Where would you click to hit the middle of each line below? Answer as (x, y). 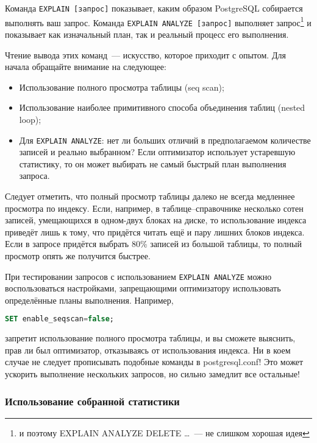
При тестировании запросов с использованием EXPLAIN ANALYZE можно (138, 276)
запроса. (34, 176)
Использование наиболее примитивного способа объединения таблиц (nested (162, 107)
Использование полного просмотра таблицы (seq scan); (122, 87)
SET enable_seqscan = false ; (60, 319)
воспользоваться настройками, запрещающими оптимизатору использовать (143, 288)
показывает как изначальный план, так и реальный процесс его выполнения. (147, 34)
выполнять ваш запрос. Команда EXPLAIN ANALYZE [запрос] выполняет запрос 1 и (158, 21)
